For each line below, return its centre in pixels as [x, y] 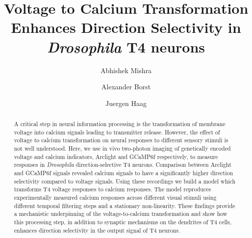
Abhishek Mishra [126, 70]
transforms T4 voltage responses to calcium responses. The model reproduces [113, 189]
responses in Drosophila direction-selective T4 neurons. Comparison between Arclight [123, 165]
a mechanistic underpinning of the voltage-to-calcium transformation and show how [121, 214]
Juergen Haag [126, 103]
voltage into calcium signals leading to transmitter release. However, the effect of [117, 132]
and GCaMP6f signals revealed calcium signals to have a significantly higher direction [124, 173]
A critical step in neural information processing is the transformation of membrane [120, 124]
